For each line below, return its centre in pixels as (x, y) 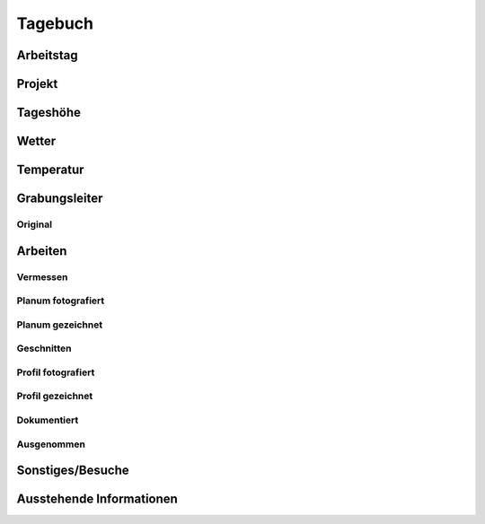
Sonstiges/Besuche (73, 471)
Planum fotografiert (61, 301)
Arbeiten (42, 251)
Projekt (37, 84)
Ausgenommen (51, 444)
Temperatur (50, 170)
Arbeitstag (47, 55)
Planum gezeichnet (60, 325)
